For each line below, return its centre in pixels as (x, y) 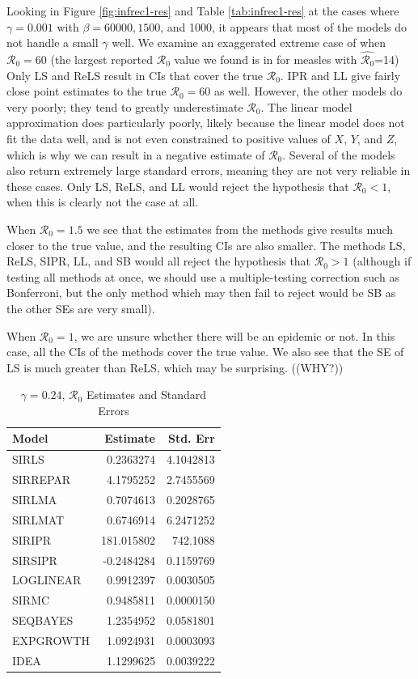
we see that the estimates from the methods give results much (240, 229)
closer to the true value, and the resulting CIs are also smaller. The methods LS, (206, 245)
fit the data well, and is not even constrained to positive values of (169, 138)
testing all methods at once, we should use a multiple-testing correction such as (203, 276)
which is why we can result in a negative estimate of (136, 154)
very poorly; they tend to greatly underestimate (125, 106)
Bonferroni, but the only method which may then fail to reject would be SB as (201, 293)
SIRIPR (32, 539)
